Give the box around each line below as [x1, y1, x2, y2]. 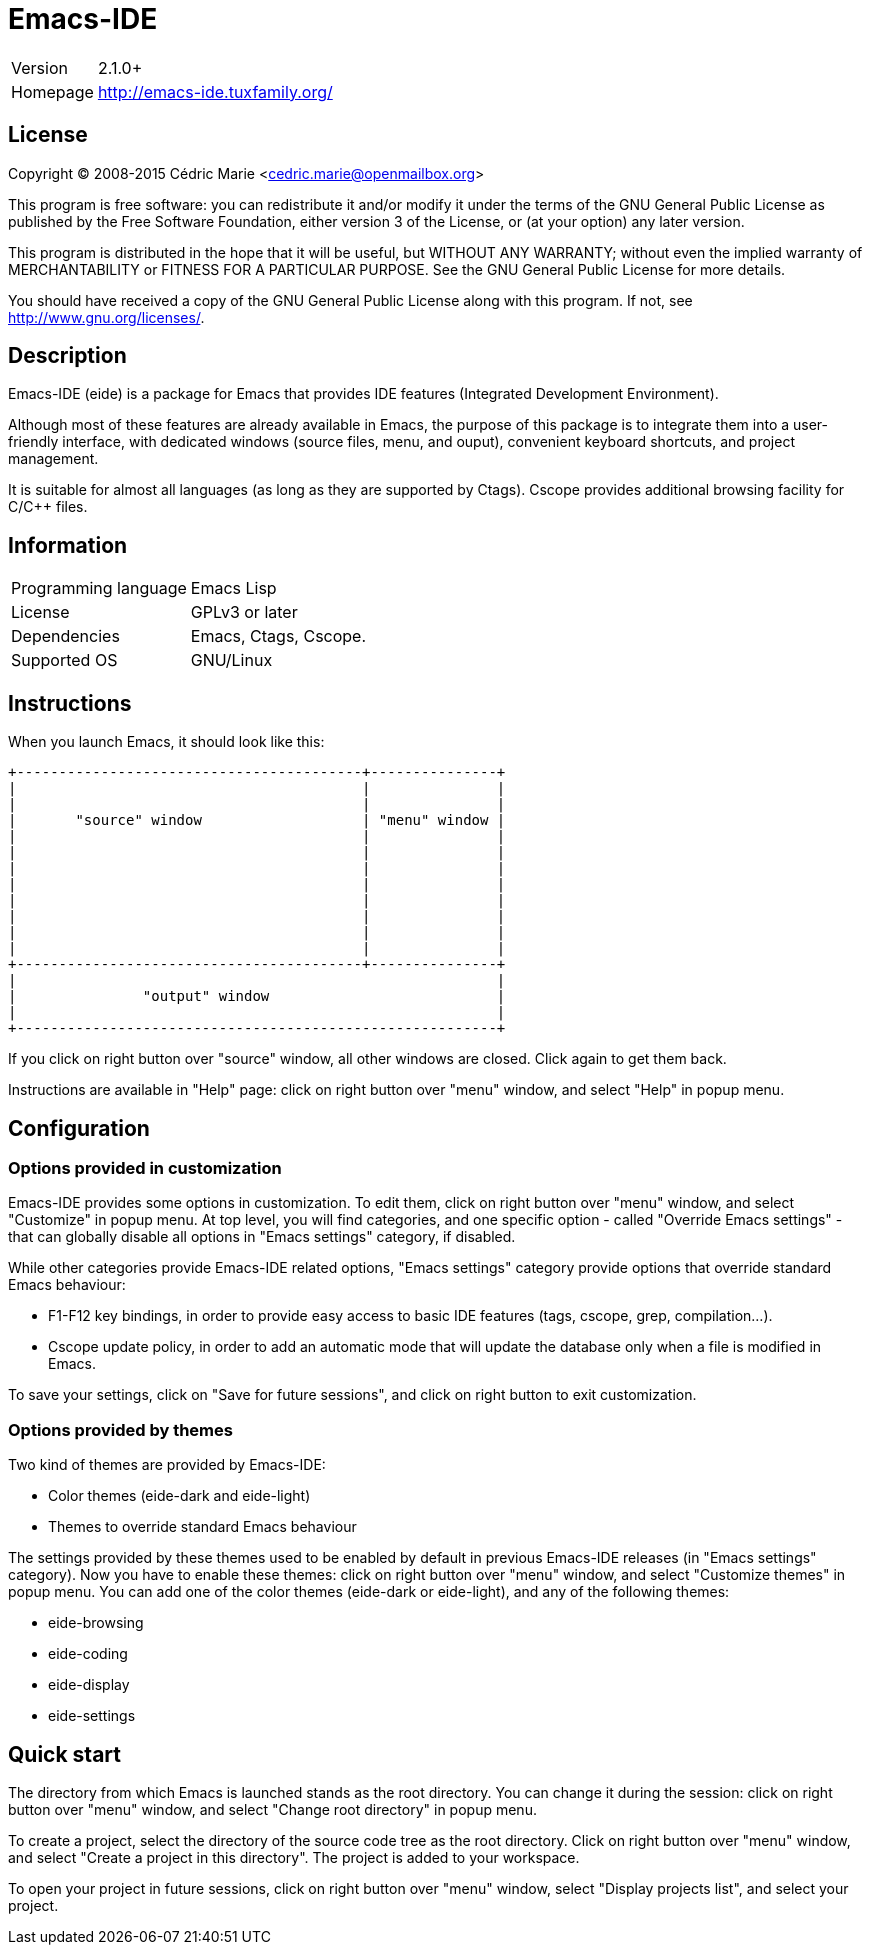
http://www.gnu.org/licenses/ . [8, 308, 205, 326]
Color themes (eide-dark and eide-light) [48, 1487, 311, 1505]
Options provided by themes [8, 1419, 233, 1440]
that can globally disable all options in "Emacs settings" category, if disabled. [8, 1228, 516, 1246]
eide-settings [48, 1707, 136, 1725]
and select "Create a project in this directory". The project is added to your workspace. [8, 1848, 580, 1866]
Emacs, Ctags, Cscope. [190, 626, 367, 647]
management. [8, 450, 99, 468]
